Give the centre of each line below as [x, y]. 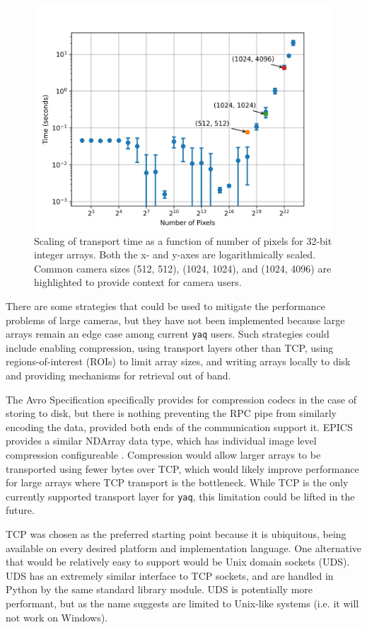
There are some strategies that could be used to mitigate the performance [165, 305]
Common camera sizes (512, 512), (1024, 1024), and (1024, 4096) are [183, 268]
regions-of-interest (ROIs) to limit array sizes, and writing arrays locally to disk [178, 361]
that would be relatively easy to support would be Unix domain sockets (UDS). [178, 562]
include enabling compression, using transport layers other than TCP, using [170, 347]
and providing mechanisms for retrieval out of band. [118, 375]
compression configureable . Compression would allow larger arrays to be [163, 454]
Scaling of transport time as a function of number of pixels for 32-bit [183, 240]
